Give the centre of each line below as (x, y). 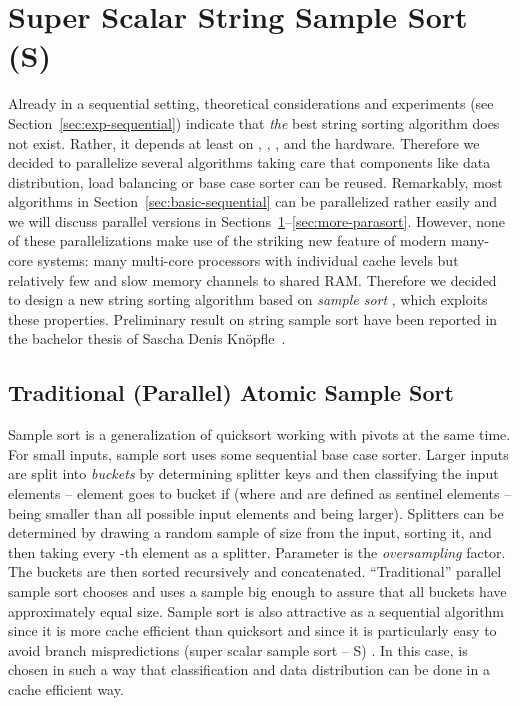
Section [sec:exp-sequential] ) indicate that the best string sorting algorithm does (254, 122)
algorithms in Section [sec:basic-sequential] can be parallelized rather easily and (253, 201)
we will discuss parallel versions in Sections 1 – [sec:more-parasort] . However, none (257, 220)
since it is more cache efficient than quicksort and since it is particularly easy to (252, 630)
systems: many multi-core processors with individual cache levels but (248, 260)
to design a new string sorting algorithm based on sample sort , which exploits (248, 299)
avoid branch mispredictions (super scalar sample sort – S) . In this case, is (238, 649)
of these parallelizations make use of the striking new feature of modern (227, 240)
